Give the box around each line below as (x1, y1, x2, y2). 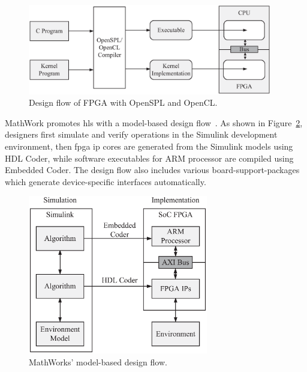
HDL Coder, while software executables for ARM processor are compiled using (5, 151, 294, 164)
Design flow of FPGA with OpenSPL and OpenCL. (29, 96, 218, 109)
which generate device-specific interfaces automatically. (5, 175, 206, 188)
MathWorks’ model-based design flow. (29, 355, 167, 368)
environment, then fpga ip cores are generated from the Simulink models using (5, 140, 293, 153)
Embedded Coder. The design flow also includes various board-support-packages (5, 163, 300, 176)
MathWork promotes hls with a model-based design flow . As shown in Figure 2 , (5, 116, 303, 129)
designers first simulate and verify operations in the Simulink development (5, 128, 278, 141)
